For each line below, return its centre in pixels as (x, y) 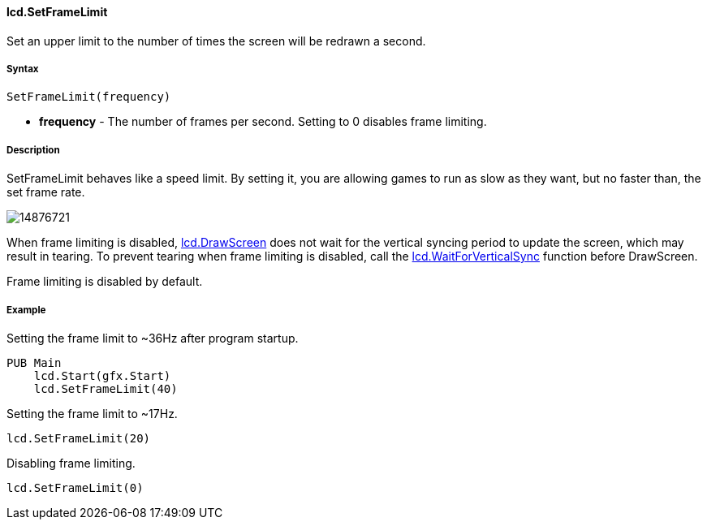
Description (33, 150)
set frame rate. (46, 192)
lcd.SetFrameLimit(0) (75, 487)
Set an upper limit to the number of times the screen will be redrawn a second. (216, 41)
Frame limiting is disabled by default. (105, 282)
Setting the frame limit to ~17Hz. (92, 413)
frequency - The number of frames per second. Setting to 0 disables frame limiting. (263, 122)
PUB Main (34, 362)
